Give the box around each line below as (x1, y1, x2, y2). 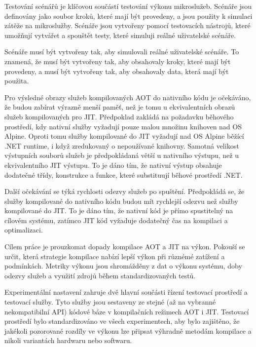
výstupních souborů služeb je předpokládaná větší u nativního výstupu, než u (4, 150, 239, 160)
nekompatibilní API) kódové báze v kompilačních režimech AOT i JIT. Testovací (4, 306, 249, 316)
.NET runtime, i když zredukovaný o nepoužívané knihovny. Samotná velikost (4, 140, 239, 151)
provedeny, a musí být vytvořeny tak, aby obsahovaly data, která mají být (4, 66, 229, 76)
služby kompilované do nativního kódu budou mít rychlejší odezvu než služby (4, 195, 238, 206)
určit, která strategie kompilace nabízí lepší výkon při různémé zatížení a (4, 251, 225, 261)
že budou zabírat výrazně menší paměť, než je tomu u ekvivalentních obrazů (4, 102, 235, 112)
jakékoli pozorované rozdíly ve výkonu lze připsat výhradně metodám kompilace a (4, 325, 252, 336)
